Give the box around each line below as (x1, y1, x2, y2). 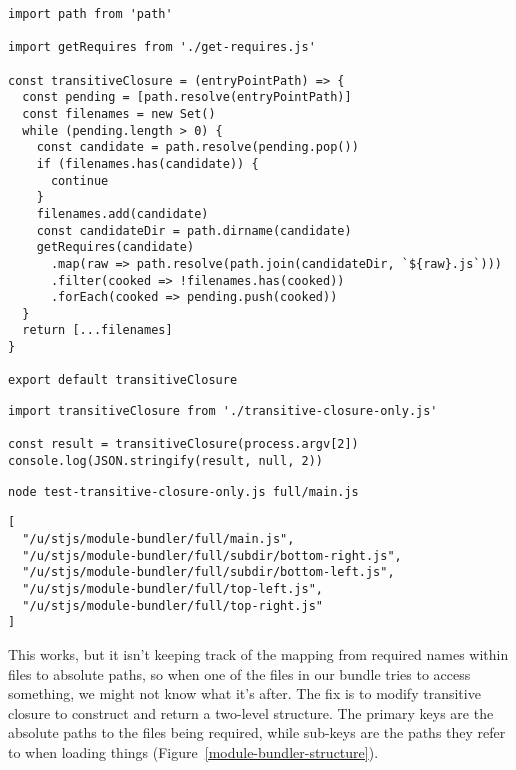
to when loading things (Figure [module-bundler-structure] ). (8, 741, 379, 762)
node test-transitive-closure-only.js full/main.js (8, 484, 359, 499)
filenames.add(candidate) (36, 206, 209, 221)
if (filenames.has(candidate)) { (36, 156, 259, 171)
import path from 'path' (8, 7, 173, 21)
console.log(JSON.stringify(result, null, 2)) (8, 454, 323, 469)
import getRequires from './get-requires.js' (8, 40, 316, 55)
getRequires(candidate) (36, 240, 195, 255)
